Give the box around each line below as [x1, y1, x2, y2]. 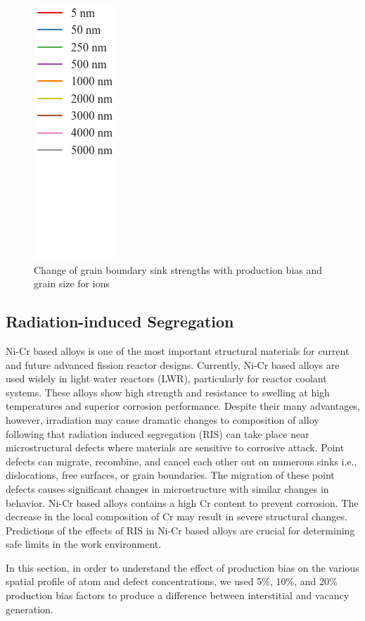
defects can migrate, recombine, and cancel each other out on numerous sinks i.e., [6, 453, 357, 468]
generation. [6, 601, 53, 616]
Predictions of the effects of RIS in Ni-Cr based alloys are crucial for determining [6, 522, 355, 537]
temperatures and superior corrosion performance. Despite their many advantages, [6, 399, 360, 413]
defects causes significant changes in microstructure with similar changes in [6, 481, 329, 496]
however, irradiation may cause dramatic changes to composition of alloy [6, 412, 319, 427]
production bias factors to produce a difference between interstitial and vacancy [6, 588, 350, 603]
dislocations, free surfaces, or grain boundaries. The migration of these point [6, 468, 335, 482]
